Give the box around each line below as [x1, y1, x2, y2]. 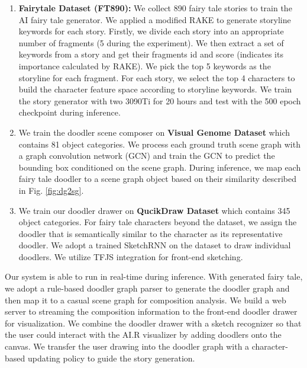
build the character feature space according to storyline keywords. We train [18, 83, 292, 95]
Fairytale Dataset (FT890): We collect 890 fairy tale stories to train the [18, 2, 292, 14]
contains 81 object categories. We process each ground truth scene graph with [18, 137, 300, 150]
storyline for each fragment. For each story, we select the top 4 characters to [18, 71, 295, 84]
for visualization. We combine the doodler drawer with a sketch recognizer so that [5, 316, 302, 329]
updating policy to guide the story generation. [27, 351, 195, 364]
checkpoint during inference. [18, 106, 121, 119]
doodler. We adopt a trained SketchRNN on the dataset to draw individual [18, 239, 291, 251]
